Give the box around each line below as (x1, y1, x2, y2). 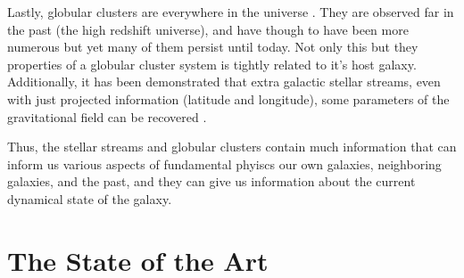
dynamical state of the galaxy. (7, 189, 172, 208)
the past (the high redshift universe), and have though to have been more (7, 20, 409, 38)
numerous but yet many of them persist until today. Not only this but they (7, 37, 418, 56)
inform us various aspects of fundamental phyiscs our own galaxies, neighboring (7, 154, 442, 173)
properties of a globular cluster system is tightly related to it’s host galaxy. (7, 54, 417, 73)
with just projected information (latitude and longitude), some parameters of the (7, 89, 450, 108)
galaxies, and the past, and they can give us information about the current (7, 172, 416, 191)
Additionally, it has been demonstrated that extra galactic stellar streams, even (7, 72, 441, 91)
